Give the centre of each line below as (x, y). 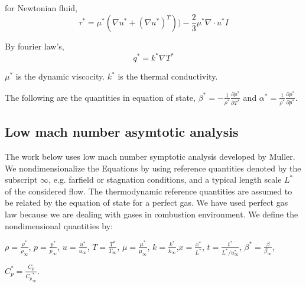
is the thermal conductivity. (168, 76)
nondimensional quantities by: (59, 225)
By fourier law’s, (35, 46)
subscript (21, 179)
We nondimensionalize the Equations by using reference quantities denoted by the (153, 168)
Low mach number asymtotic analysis (122, 132)
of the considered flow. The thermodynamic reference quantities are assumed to (149, 191)
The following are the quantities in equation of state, (100, 97)
